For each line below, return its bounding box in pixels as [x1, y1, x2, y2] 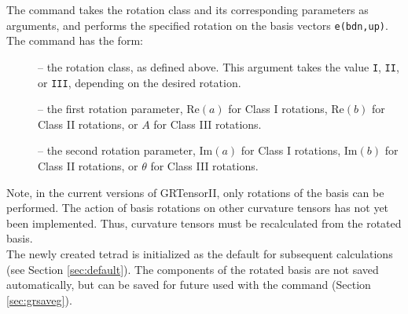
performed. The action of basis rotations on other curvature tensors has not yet [6, 199, 389, 216]
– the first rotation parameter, [38, 100, 183, 117]
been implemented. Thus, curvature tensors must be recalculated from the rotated [6, 214, 402, 231]
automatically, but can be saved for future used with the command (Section [6, 276, 371, 293]
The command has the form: [6, 32, 143, 49]
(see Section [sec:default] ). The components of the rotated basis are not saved [6, 261, 379, 277]
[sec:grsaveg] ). [6, 291, 72, 308]
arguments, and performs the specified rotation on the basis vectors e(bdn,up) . [6, 16, 388, 33]
